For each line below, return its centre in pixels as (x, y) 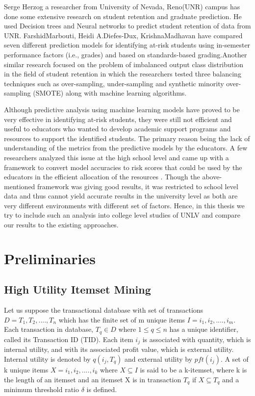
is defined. (102, 389)
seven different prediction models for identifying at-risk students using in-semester (127, 45)
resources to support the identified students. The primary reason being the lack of (127, 138)
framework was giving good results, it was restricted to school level (138, 186)
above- (212, 177)
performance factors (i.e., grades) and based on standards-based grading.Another (126, 54)
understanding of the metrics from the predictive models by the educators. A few (126, 148)
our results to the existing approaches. (61, 225)
